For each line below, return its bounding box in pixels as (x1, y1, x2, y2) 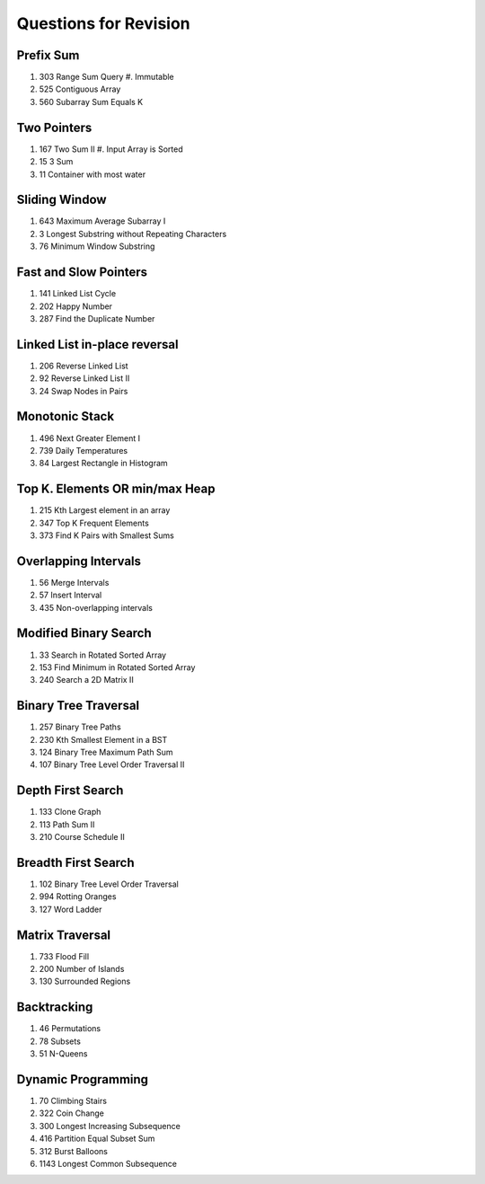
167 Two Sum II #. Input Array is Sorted (39, 144, 183, 155)
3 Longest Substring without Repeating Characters (39, 228, 227, 239)
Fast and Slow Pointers (16, 265, 148, 280)
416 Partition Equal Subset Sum (39, 1133, 155, 1144)
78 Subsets (39, 1036, 81, 1047)
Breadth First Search (16, 854, 135, 870)
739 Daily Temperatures (39, 445, 128, 455)
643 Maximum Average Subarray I (39, 216, 166, 226)
